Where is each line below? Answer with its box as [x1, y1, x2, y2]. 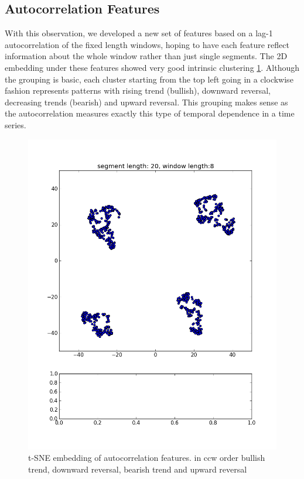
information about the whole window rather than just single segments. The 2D [5, 50, 288, 62]
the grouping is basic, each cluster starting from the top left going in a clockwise [5, 73, 293, 85]
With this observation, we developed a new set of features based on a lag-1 [5, 27, 273, 39]
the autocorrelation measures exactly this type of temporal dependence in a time [5, 107, 295, 119]
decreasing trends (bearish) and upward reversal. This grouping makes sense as [5, 95, 288, 108]
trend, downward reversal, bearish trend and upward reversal [28, 463, 247, 475]
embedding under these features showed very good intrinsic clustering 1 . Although [5, 61, 300, 73]
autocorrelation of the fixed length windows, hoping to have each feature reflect [5, 38, 289, 50]
